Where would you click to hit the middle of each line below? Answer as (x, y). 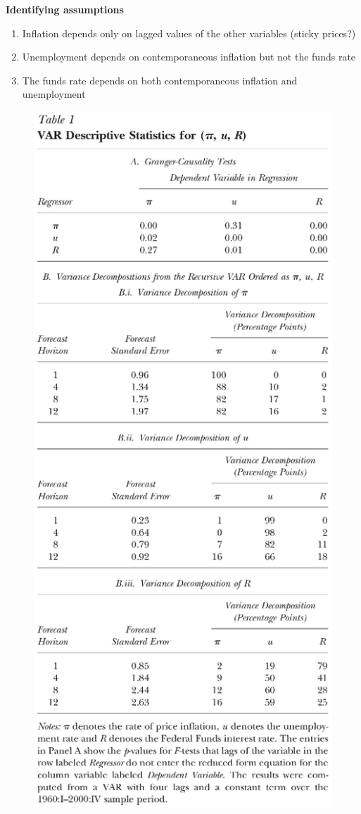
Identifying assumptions (65, 9)
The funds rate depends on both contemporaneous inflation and (160, 80)
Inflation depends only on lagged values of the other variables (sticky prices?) (189, 33)
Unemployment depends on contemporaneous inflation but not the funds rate (189, 57)
